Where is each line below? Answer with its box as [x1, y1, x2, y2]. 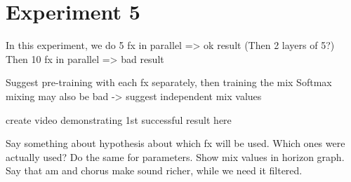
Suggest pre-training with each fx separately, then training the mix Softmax [6, 75, 332, 90]
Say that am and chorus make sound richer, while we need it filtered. [6, 163, 303, 178]
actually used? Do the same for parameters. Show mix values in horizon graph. [6, 149, 345, 164]
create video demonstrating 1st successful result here [6, 112, 232, 127]
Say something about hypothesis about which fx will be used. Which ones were [6, 136, 345, 150]
